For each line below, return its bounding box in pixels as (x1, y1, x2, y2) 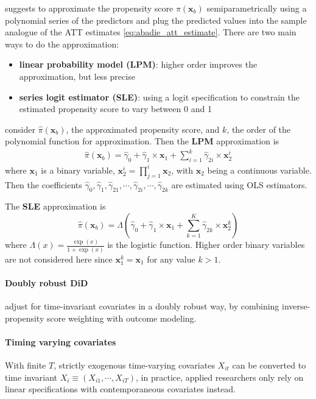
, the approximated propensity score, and (66, 122, 220, 135)
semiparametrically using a (206, 2, 307, 14)
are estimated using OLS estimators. (171, 178, 307, 191)
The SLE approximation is (5, 200, 106, 213)
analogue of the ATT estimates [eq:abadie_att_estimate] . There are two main (5, 26, 297, 38)
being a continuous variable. (207, 163, 312, 176)
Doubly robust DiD (5, 276, 88, 289)
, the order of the (226, 122, 291, 135)
